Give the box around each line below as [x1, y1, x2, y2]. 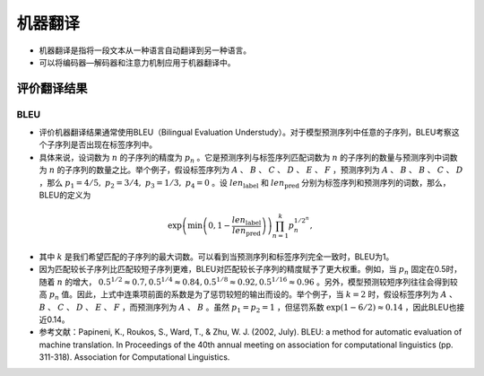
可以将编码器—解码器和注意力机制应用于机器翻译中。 [39, 57, 236, 67]
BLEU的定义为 [39, 189, 91, 201]
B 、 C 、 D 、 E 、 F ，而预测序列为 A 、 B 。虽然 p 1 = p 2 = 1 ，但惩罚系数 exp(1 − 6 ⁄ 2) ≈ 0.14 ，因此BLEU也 [39, 302, 457, 314]
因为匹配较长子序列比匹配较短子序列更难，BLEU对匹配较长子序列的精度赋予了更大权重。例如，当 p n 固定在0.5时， [39, 264, 462, 277]
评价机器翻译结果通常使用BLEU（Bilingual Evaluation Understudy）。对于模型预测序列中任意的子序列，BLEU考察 [39, 127, 453, 138]
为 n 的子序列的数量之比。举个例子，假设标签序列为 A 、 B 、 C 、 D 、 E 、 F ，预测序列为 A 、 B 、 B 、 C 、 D [39, 164, 463, 175]
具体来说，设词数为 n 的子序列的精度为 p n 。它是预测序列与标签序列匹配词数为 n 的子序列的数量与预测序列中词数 [39, 152, 458, 165]
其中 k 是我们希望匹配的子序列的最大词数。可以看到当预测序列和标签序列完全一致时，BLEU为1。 [39, 251, 394, 262]
